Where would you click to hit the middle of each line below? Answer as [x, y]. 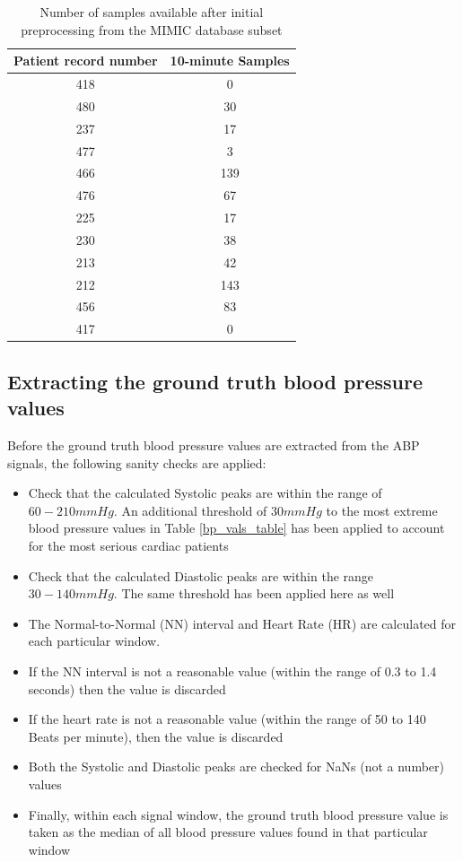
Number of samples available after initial [152, 12]
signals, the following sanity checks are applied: [137, 462]
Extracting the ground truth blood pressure [215, 381]
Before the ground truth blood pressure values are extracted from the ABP [214, 445]
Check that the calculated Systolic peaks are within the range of [205, 493]
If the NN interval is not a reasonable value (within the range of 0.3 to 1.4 [232, 670]
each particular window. [94, 641]
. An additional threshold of [190, 510]
